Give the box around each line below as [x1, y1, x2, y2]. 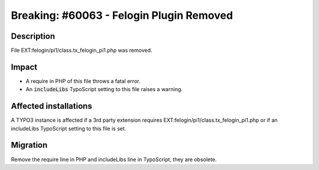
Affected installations [11, 101, 93, 111]
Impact [11, 62, 38, 72]
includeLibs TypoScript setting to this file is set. [11, 125, 126, 132]
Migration [11, 140, 48, 150]
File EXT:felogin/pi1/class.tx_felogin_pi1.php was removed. [11, 47, 153, 54]
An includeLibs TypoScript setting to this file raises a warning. [25, 86, 183, 93]
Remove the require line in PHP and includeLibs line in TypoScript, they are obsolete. [11, 156, 217, 163]
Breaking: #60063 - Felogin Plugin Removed [11, 9, 233, 22]
